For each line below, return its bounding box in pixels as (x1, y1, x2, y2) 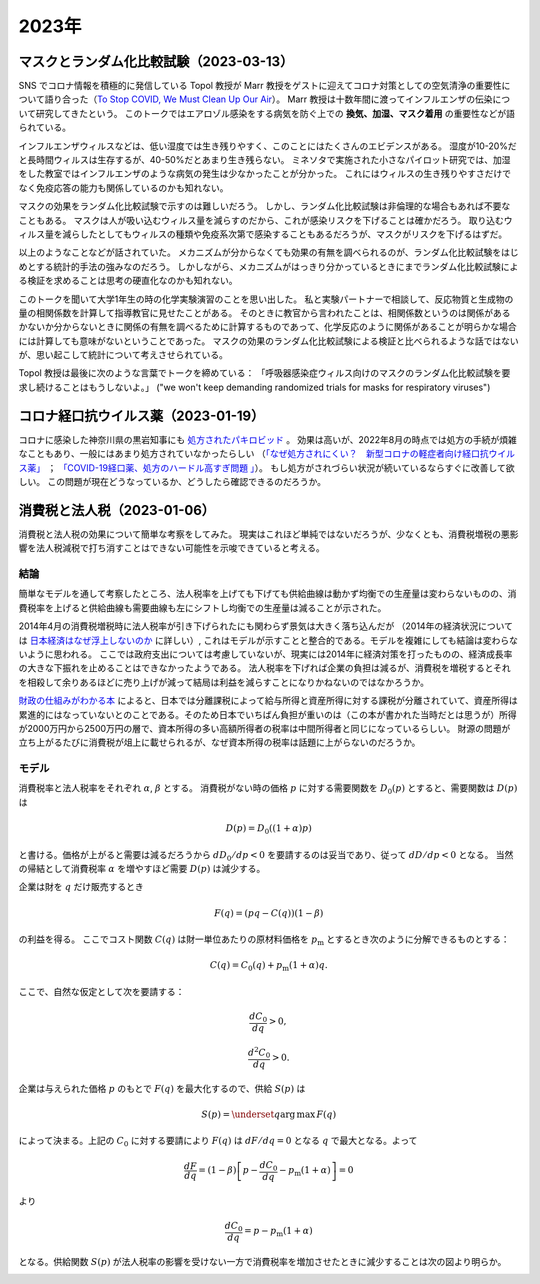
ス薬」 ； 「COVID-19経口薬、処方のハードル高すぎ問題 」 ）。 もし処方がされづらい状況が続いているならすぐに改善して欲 (18, 461, 515, 474)
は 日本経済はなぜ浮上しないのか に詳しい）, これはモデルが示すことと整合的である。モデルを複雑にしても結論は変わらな (18, 634, 519, 646)
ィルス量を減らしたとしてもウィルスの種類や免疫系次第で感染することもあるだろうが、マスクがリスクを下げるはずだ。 (18, 228, 508, 240)
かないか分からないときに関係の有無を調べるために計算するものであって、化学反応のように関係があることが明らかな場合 (18, 321, 517, 333)
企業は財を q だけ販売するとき (18, 881, 144, 893)
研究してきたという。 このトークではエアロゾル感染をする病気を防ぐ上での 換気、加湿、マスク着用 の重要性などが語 (35, 107, 515, 119)
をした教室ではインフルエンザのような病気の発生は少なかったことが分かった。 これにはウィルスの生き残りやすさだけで (18, 168, 512, 180)
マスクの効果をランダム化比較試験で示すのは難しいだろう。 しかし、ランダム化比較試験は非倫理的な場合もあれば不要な (18, 200, 511, 212)
